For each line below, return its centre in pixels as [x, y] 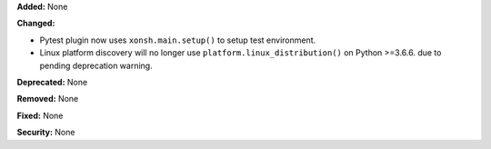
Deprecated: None [52, 82]
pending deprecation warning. [96, 65]
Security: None [46, 133]
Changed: [36, 24]
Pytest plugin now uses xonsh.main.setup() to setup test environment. [178, 40]
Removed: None [48, 99]
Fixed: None [40, 115]
